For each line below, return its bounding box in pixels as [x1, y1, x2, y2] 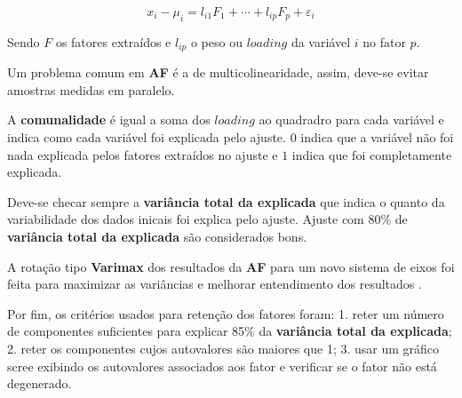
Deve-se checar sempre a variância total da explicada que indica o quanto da [7, 192, 445, 211]
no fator [362, 32, 406, 51]
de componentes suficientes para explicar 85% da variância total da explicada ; [7, 322, 452, 340]
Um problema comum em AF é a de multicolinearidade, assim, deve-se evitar [7, 63, 429, 82]
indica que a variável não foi [300, 128, 454, 147]
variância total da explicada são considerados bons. [7, 227, 307, 245]
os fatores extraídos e [55, 32, 171, 51]
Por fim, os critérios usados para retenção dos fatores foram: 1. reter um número [7, 304, 444, 322]
